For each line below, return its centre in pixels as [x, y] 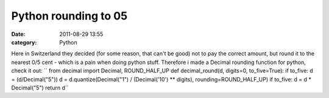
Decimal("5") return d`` [40, 88]
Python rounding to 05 [69, 16]
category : [24, 42]
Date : [18, 34]
